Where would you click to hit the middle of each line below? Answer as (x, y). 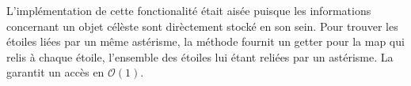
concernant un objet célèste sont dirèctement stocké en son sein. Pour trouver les (202, 26)
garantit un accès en (55, 72)
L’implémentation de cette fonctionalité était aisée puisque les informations (189, 10)
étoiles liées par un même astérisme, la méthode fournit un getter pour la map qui (205, 41)
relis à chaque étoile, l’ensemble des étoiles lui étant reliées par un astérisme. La (200, 56)
